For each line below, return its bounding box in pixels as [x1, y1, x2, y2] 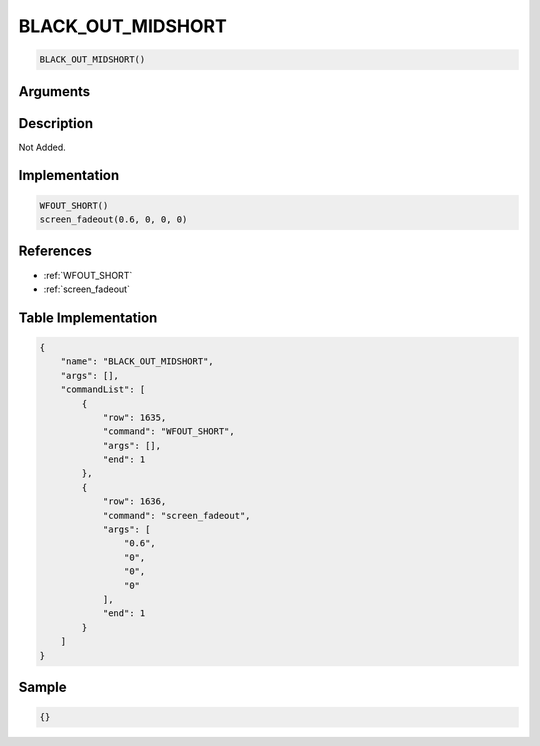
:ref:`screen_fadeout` [43, 283, 130, 295]
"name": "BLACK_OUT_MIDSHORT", [60, 356, 214, 367]
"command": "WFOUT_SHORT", [102, 426, 235, 437]
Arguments [18, 83, 91, 100]
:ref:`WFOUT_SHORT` [43, 269, 133, 281]
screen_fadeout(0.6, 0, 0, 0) [39, 214, 188, 225]
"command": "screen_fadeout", [102, 510, 251, 521]
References [18, 243, 92, 260]
